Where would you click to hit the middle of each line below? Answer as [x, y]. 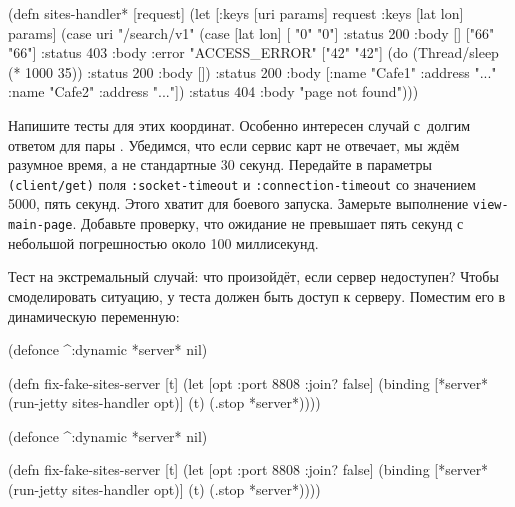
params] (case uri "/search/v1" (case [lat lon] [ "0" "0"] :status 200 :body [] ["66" [251, 32]
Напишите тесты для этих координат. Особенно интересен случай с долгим [239, 124]
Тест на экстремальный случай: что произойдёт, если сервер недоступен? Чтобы [253, 276]
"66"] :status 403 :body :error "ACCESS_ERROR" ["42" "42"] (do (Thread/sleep [253, 52]
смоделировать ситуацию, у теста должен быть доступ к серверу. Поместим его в [257, 295]
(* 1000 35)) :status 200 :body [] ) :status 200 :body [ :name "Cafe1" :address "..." [252, 71]
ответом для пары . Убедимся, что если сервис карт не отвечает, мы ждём [234, 144]
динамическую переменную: [94, 315]
